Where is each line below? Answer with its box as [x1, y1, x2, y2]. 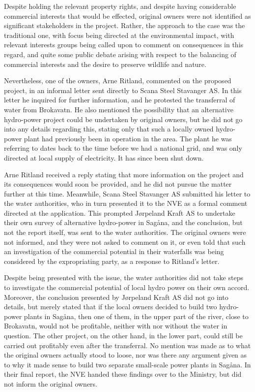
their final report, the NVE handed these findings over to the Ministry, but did [4, 369, 242, 379]
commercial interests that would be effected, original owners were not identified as [4, 10, 251, 21]
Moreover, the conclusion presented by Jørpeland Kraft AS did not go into [4, 292, 228, 302]
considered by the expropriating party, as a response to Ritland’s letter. [4, 256, 220, 266]
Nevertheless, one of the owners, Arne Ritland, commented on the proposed [4, 75, 231, 86]
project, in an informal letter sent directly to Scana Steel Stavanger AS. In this [4, 85, 242, 95]
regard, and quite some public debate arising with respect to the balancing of [4, 49, 236, 59]
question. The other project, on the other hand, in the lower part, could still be [4, 330, 243, 340]
